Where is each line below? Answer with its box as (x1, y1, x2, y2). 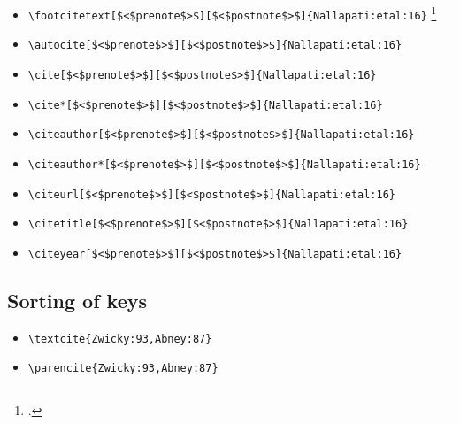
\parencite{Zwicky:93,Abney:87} (27, 362, 218, 375)
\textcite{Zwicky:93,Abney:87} (27, 332, 212, 345)
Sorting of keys (7, 286, 147, 313)
